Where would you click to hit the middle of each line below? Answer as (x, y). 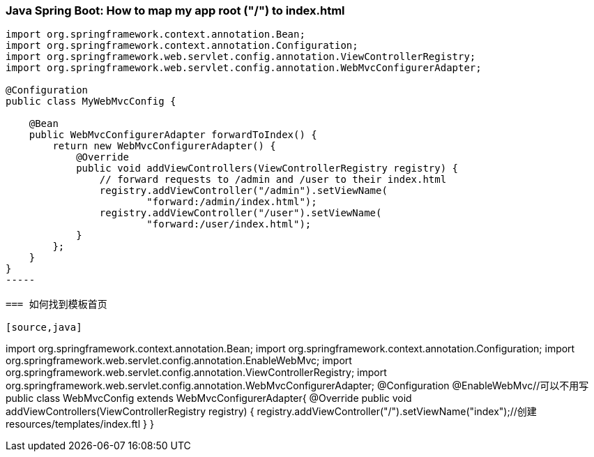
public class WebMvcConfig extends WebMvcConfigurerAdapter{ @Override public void (209, 398)
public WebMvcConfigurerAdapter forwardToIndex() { (173, 135)
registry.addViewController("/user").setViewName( (241, 213)
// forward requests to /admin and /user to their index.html (273, 180)
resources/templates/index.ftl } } (80, 424)
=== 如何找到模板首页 (56, 305)
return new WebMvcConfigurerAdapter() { (164, 146)
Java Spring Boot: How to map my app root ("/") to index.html (175, 10)
